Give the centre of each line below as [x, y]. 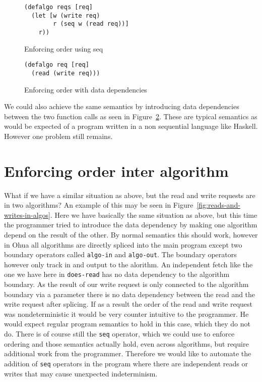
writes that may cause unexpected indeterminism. [81, 373]
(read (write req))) [66, 73]
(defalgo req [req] [57, 65]
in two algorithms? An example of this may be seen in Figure [99, 205]
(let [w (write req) [66, 15]
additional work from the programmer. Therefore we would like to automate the [128, 353]
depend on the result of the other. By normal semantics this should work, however [131, 234]
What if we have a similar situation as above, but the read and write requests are [130, 195]
